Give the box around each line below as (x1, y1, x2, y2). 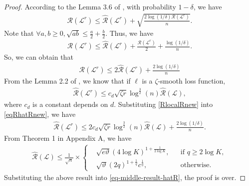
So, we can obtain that (4, 52, 73, 62)
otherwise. (180, 162, 212, 169)
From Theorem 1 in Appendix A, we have (4, 132, 132, 143)
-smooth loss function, (158, 76, 226, 86)
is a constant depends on (32, 99, 108, 109)
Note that (4, 28, 34, 38)
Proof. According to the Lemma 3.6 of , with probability (4, 1, 176, 11)
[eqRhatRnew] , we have (4, 108, 76, 119)
